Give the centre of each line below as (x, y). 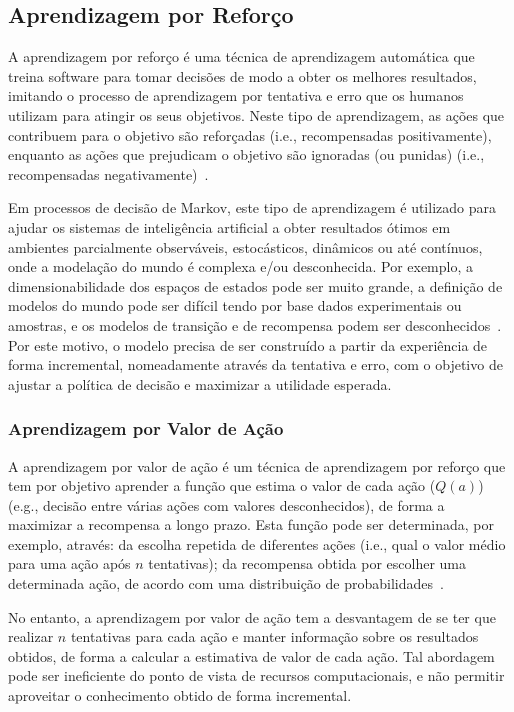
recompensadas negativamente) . (108, 173)
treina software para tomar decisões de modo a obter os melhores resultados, (242, 75)
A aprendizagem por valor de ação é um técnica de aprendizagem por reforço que (257, 465)
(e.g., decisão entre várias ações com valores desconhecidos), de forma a (226, 504)
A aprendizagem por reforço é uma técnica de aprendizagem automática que (241, 56)
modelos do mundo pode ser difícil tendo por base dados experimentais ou (235, 305)
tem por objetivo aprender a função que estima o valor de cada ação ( (222, 485)
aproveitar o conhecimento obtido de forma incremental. (180, 695)
